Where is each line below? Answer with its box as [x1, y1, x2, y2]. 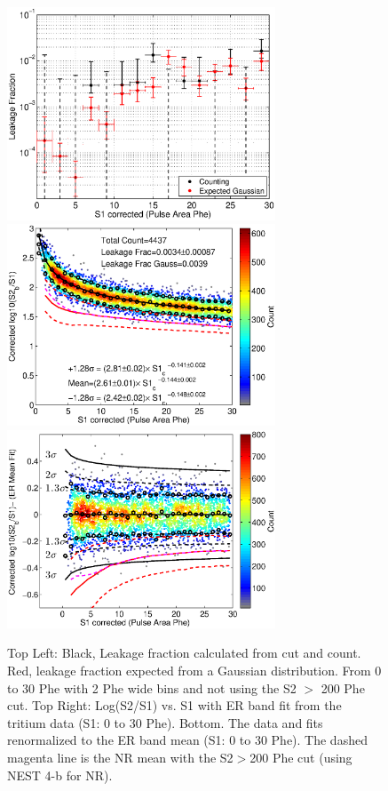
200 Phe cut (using [249, 748, 352, 766]
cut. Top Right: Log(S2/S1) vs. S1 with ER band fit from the [7, 696, 342, 715]
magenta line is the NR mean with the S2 [7, 748, 234, 766]
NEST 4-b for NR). [7, 765, 113, 784]
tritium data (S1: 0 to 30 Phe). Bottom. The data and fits [7, 713, 323, 731]
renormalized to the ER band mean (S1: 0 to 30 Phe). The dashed [7, 731, 368, 749]
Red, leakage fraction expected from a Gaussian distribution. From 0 [7, 661, 382, 680]
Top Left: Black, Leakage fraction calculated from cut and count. [7, 643, 361, 662]
